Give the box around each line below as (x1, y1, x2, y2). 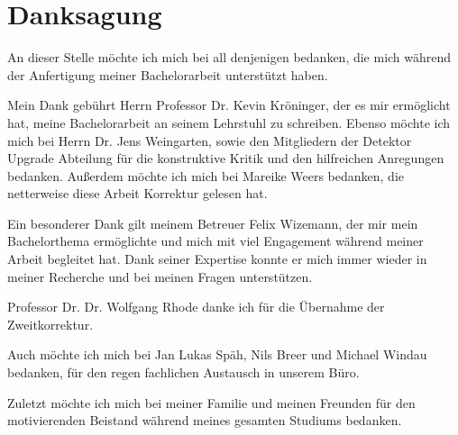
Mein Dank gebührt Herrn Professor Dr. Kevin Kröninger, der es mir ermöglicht (7, 95, 451, 114)
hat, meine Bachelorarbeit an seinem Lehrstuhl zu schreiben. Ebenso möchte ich (7, 113, 451, 131)
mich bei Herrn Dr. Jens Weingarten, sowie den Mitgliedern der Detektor (7, 131, 412, 150)
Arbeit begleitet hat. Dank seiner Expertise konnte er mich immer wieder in (7, 249, 427, 268)
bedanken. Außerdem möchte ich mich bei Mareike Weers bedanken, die (7, 166, 405, 185)
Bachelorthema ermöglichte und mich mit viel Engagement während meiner (7, 231, 424, 250)
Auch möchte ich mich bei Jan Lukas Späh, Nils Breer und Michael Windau (7, 345, 427, 364)
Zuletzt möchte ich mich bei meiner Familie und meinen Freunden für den (7, 393, 416, 412)
